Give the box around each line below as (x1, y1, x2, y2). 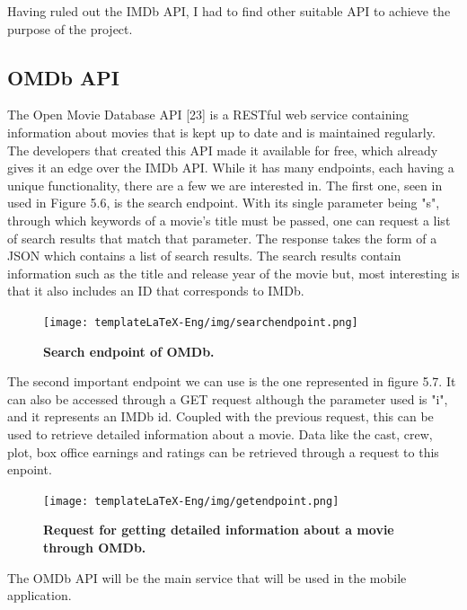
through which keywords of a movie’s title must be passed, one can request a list (7, 210, 451, 229)
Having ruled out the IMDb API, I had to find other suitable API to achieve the (7, 2, 451, 20)
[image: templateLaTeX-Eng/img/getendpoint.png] (43, 494, 339, 508)
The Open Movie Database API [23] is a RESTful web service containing (7, 105, 410, 124)
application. (7, 586, 72, 605)
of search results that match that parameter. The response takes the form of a (7, 228, 437, 247)
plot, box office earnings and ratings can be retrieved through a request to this (7, 442, 439, 461)
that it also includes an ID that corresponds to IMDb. (7, 281, 304, 300)
